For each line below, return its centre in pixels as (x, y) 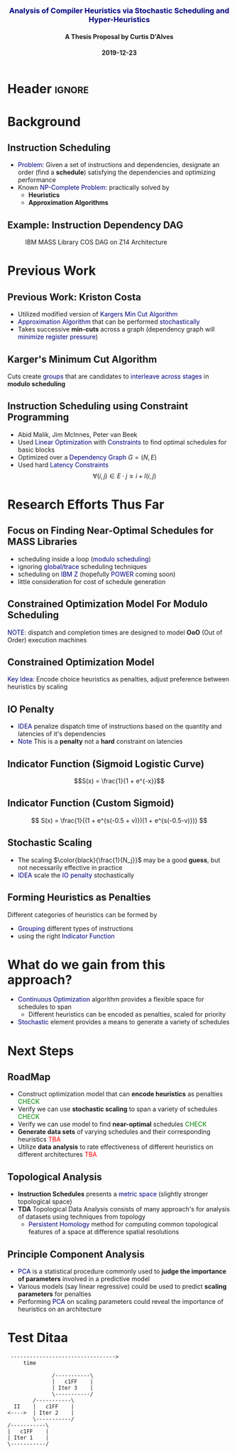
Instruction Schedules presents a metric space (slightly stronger (113, 1194)
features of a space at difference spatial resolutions (104, 1232)
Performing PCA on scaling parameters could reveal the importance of (120, 1302)
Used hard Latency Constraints (63, 465)
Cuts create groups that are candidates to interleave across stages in (108, 376)
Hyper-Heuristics (119, 20)
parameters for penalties (54, 1294)
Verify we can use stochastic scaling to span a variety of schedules (117, 1109)
